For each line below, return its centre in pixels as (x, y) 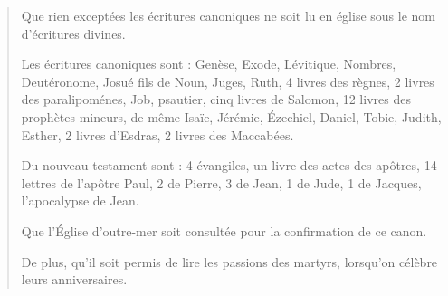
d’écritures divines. (73, 33)
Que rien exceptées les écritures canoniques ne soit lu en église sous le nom (228, 15)
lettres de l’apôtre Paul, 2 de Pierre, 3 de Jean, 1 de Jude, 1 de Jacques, (221, 182)
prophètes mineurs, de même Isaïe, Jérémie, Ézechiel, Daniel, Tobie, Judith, (231, 116)
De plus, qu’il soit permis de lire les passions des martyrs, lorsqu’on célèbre (229, 261)
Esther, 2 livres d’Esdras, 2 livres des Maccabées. (157, 134)
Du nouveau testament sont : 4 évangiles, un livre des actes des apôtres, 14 (229, 165)
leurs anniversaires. (74, 279)
